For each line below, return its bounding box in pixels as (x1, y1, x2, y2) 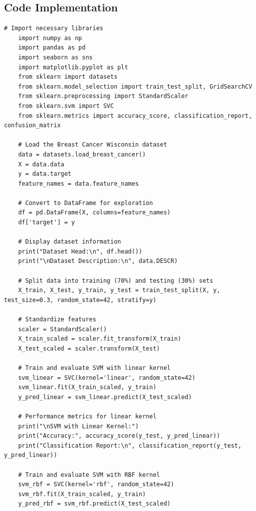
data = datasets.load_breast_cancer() (18, 151, 146, 158)
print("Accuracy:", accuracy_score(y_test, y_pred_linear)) (18, 432, 220, 440)
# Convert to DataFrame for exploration (18, 199, 153, 206)
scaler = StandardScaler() (18, 325, 107, 333)
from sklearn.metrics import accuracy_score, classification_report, (18, 112, 253, 119)
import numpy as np (18, 34, 82, 42)
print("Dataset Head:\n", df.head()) (18, 248, 143, 255)
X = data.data (18, 160, 64, 168)
